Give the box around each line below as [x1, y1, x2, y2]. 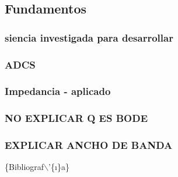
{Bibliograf [5, 161, 44, 173]
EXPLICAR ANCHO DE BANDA [5, 138, 173, 152]
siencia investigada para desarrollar [5, 30, 173, 45]
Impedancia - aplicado [5, 84, 111, 98]
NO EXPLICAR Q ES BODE [5, 111, 148, 125]
